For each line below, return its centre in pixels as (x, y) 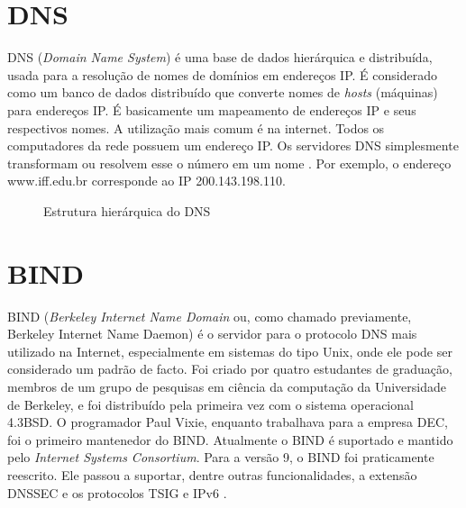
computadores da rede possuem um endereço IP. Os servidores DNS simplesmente (233, 145)
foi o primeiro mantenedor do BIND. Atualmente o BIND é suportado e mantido (230, 439)
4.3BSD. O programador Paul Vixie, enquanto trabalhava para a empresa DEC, (228, 422)
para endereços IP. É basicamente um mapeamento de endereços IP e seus (212, 109)
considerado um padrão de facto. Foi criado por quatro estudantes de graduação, (230, 369)
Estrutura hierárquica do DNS (127, 210)
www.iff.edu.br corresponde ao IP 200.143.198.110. (146, 181)
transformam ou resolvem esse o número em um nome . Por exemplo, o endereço (229, 163)
